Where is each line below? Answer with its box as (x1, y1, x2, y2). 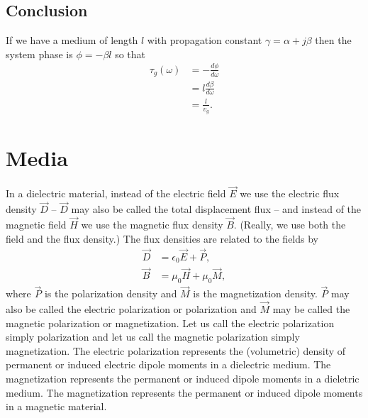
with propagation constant (147, 33, 262, 48)
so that (115, 46, 146, 61)
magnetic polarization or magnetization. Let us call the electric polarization (6, 315, 335, 330)
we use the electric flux (240, 186, 340, 201)
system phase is (6, 46, 73, 61)
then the (315, 33, 352, 48)
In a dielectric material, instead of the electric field (6, 186, 226, 201)
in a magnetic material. (6, 399, 107, 414)
